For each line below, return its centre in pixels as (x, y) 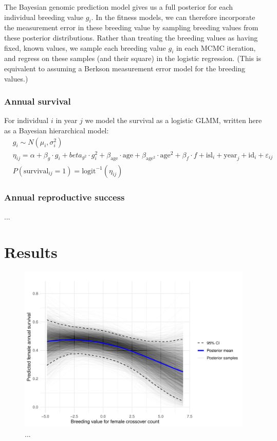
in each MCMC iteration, (216, 47)
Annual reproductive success (64, 197)
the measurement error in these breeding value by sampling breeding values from (131, 27)
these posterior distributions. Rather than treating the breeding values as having (131, 37)
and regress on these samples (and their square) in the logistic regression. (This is (133, 58)
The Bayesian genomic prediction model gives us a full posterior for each (119, 7)
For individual (26, 120)
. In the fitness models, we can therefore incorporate (173, 17)
